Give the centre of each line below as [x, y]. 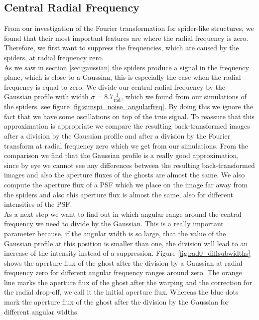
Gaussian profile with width [46, 96]
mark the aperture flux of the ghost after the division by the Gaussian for [117, 302]
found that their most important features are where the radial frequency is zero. [126, 38]
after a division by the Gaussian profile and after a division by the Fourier [117, 135]
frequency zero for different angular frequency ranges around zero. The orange [123, 272]
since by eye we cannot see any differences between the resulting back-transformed [129, 165]
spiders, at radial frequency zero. [54, 57]
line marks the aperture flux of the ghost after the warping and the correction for [128, 282]
